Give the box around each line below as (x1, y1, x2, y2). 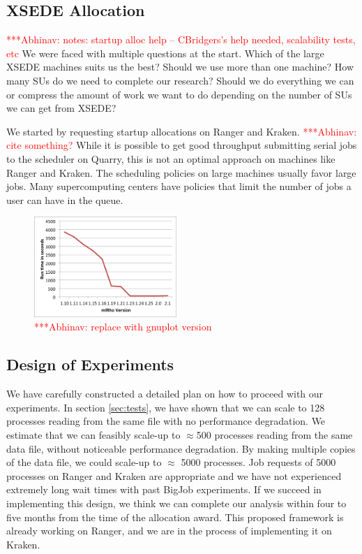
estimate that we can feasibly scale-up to (6, 428, 181, 442)
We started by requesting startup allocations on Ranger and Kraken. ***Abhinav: (6, 124, 357, 138)
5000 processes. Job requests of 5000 (181, 455, 336, 469)
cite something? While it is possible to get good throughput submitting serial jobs (6, 138, 357, 152)
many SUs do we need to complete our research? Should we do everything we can (6, 73, 354, 87)
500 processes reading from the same (196, 428, 353, 442)
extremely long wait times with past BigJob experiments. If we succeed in (6, 482, 322, 497)
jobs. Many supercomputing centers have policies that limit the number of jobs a (6, 179, 352, 194)
